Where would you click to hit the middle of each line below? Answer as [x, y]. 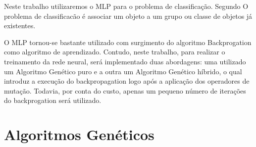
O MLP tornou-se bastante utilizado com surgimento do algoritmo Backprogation [128, 42]
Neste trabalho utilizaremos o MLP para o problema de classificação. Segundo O [126, 6]
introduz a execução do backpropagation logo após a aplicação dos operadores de [127, 81]
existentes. [20, 25]
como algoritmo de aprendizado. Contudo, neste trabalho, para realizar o [115, 52]
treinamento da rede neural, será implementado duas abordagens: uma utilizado [125, 61]
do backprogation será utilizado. [53, 100]
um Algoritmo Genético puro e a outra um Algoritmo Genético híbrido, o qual [123, 71]
